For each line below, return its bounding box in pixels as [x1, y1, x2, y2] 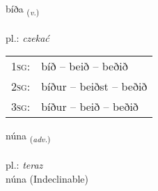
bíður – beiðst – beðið [41, 78, 148, 95]
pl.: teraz [6, 158, 43, 172]
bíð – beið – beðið [41, 58, 128, 75]
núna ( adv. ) [6, 128, 51, 145]
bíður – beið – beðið [41, 98, 139, 115]
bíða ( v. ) [6, 1, 40, 17]
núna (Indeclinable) [6, 171, 89, 185]
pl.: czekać [6, 30, 49, 45]
